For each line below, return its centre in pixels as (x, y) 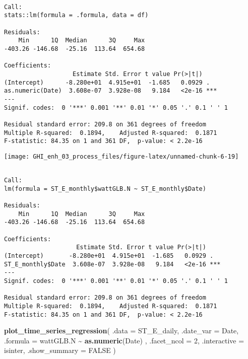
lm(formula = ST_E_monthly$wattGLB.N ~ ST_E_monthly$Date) (105, 189)
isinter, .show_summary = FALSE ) (60, 350)
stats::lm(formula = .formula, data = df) (76, 15)
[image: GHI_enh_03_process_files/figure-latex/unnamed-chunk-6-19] (121, 156)
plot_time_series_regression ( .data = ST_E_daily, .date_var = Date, (121, 331)
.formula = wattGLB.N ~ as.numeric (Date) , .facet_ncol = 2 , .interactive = (124, 340)
